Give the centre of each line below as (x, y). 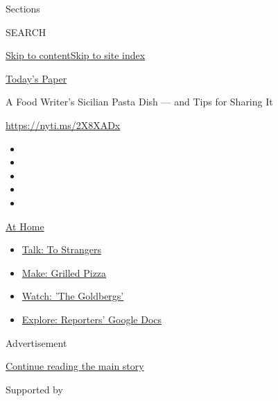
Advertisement (36, 342)
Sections (23, 8)
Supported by (34, 389)
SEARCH (26, 32)
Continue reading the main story (75, 366)
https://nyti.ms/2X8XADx (63, 125)
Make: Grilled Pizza (64, 272)
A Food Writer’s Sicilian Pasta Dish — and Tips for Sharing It (139, 102)
